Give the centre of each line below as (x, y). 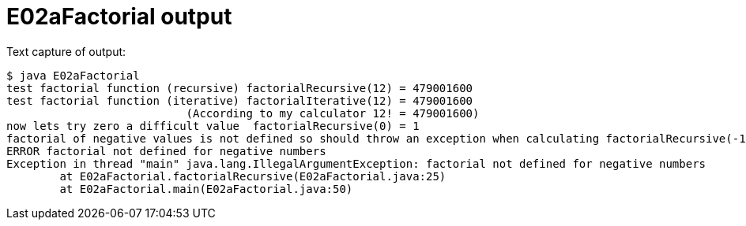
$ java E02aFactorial (73, 75)
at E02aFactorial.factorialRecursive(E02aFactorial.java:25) (253, 176)
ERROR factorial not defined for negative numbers (166, 151)
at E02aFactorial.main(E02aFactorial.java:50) (206, 189)
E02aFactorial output (119, 17)
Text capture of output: (66, 51)
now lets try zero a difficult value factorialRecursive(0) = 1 (213, 126)
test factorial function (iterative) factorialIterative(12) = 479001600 (240, 100)
